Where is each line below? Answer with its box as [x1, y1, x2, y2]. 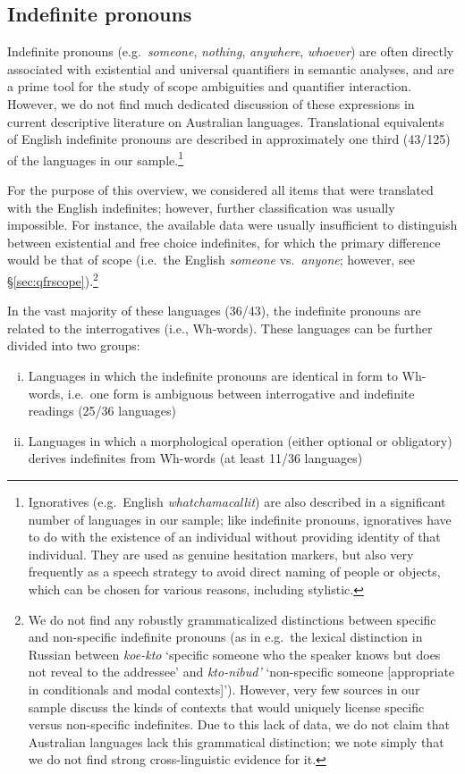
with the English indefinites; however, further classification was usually [7, 198, 395, 216]
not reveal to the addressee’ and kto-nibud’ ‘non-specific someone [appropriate [28, 662, 455, 681]
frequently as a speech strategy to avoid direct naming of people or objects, [28, 562, 441, 581]
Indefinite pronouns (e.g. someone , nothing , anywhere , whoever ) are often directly [7, 42, 454, 61]
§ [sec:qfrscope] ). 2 [7, 268, 98, 290]
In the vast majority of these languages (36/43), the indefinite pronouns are [7, 301, 421, 320]
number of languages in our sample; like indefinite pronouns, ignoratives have [28, 509, 452, 528]
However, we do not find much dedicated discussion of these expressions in [7, 94, 415, 113]
